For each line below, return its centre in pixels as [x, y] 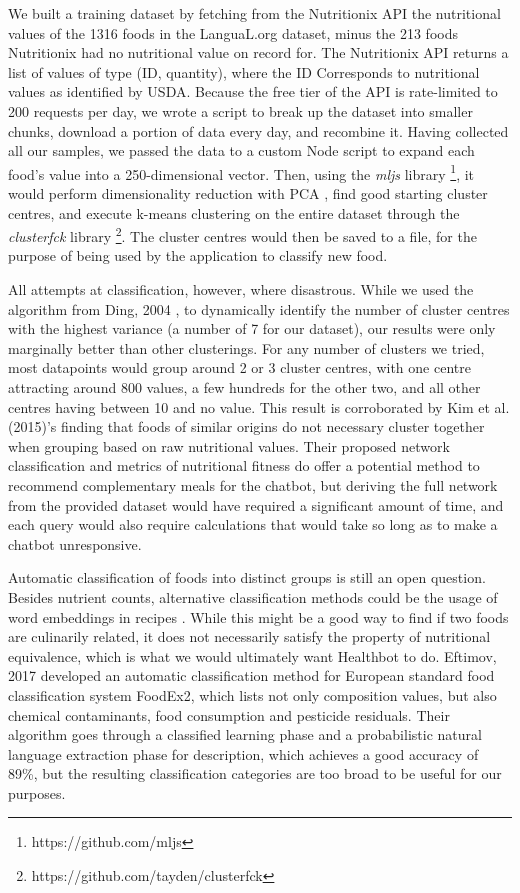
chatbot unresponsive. [75, 543]
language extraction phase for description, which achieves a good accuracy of [243, 753]
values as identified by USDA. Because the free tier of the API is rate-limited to [253, 91]
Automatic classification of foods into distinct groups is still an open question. [247, 577]
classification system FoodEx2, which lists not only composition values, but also [252, 694]
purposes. [37, 792]
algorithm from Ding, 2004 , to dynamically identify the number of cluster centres [259, 308]
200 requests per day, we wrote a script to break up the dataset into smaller [240, 110]
